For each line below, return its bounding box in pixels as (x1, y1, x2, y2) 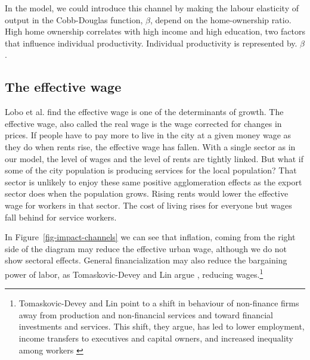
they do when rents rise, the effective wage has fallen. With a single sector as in (5, 140, 296, 153)
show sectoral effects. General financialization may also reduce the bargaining (5, 254, 287, 266)
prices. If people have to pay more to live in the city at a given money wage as (5, 129, 292, 141)
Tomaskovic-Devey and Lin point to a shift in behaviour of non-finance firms (18, 297, 299, 309)
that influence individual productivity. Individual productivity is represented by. (5, 36, 297, 49)
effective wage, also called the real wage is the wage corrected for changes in (5, 117, 282, 129)
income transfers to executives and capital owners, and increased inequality (18, 331, 293, 344)
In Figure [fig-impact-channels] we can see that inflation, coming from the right (5, 231, 296, 243)
